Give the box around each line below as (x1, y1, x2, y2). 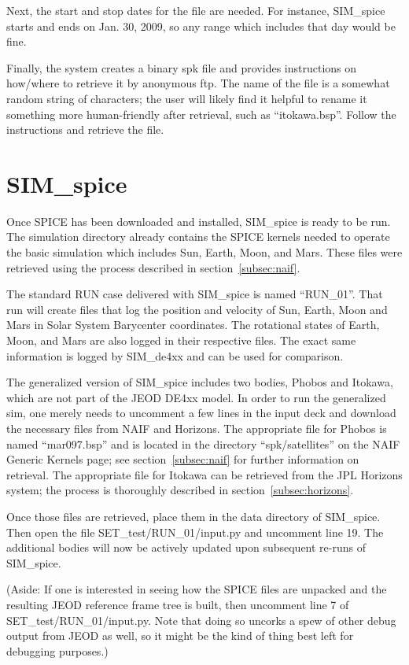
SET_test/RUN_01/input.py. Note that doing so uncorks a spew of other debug (6, 611, 396, 628)
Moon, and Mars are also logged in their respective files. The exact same (6, 332, 356, 349)
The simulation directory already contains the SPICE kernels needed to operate (6, 228, 390, 245)
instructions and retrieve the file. (6, 121, 164, 138)
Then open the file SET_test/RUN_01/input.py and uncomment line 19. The (6, 523, 384, 540)
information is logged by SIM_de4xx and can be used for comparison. (6, 347, 344, 364)
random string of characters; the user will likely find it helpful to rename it (6, 90, 367, 106)
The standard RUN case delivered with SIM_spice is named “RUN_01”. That (6, 286, 383, 302)
